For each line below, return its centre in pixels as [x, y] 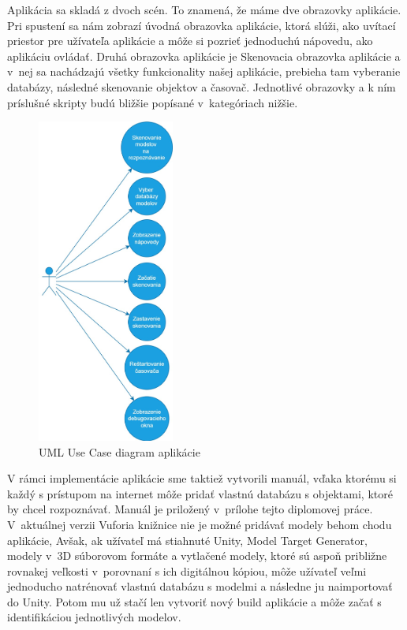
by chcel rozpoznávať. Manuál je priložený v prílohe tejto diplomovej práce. [190, 509]
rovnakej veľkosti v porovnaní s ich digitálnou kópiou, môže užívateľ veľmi [187, 570]
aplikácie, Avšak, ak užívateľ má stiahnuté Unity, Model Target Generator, [187, 540]
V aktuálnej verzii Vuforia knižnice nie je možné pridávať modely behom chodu [200, 524]
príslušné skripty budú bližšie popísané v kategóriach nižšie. [153, 102]
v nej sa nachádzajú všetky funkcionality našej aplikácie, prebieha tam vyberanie [204, 71]
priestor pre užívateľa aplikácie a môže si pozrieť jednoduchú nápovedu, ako [190, 41]
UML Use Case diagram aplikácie [119, 451]
